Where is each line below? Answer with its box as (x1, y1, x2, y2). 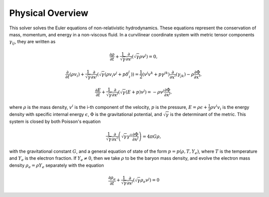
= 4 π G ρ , (142, 133, 161, 139)
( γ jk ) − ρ (176, 71, 194, 78)
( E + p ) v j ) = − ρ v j (125, 89, 164, 95)
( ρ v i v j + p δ (104, 71, 129, 78)
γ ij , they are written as (9, 39, 56, 46)
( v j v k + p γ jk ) (142, 71, 170, 77)
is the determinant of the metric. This (170, 111, 246, 117)
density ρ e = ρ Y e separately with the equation (9, 162, 104, 169)
